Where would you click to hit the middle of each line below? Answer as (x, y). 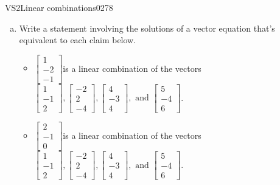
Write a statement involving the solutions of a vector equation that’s (147, 28)
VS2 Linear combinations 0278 (59, 7)
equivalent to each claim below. (78, 40)
